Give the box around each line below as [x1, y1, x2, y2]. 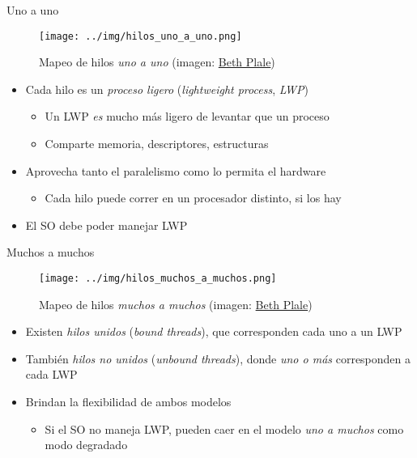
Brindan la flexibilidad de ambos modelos [25, 393, 232, 410]
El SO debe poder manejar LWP [25, 216, 188, 233]
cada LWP [25, 366, 78, 383]
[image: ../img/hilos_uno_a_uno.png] [39, 30, 242, 42]
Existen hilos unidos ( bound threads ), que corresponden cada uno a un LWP [25, 323, 402, 340]
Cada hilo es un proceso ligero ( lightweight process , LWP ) [25, 80, 308, 97]
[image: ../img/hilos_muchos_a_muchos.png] [39, 273, 277, 284]
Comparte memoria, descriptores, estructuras [45, 135, 269, 152]
